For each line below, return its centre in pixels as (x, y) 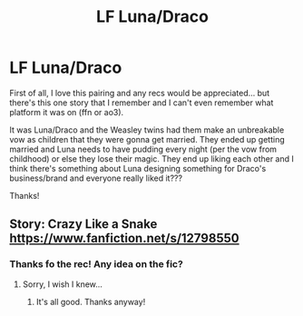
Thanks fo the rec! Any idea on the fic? (96, 264)
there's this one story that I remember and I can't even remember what (142, 103)
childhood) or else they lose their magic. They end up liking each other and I (152, 158)
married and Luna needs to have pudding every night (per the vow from (143, 149)
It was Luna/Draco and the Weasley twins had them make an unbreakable (147, 130)
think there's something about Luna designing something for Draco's (138, 168)
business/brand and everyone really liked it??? (96, 178)
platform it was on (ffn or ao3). (67, 112)
